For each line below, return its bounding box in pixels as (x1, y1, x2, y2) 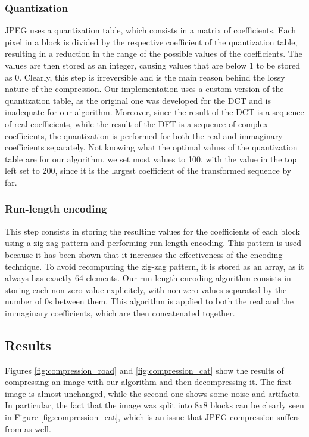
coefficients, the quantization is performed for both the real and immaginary (5, 129, 283, 141)
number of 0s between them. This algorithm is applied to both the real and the (5, 295, 294, 307)
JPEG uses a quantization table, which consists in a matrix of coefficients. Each (5, 24, 296, 36)
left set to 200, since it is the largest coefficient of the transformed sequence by (5, 164, 292, 177)
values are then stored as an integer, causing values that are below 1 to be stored (5, 59, 301, 71)
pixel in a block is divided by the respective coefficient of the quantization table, (5, 35, 298, 48)
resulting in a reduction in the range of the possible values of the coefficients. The (5, 47, 302, 60)
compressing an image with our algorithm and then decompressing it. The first (5, 376, 292, 388)
